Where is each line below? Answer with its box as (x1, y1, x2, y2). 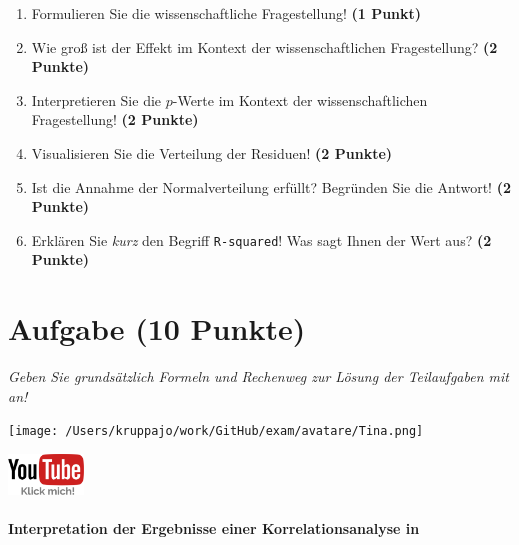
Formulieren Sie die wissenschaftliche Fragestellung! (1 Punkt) (31, 3, 422, 23)
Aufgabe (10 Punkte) (8, 308, 306, 349)
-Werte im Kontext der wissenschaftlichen (172, 89, 428, 110)
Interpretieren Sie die (31, 89, 162, 110)
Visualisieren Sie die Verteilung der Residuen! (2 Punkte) (31, 142, 393, 163)
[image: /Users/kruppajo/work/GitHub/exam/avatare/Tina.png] (8, 424, 424, 439)
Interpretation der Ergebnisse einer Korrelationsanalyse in (8, 518, 420, 539)
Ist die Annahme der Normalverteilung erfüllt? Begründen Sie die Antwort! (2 (31, 176, 511, 197)
